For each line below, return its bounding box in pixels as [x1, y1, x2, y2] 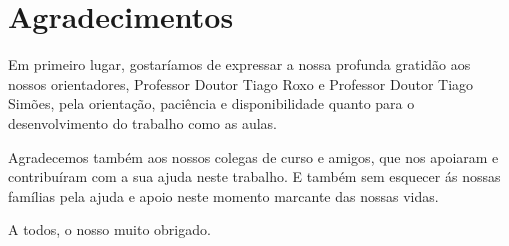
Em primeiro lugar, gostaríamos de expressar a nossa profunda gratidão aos [8, 54, 471, 75]
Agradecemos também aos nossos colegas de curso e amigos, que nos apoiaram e [8, 146, 499, 167]
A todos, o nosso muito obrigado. [8, 219, 211, 240]
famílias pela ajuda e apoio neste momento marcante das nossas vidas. [8, 185, 439, 206]
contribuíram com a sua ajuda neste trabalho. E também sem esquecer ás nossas [8, 166, 501, 187]
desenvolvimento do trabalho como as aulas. [8, 112, 277, 133]
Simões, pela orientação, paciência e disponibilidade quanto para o [8, 93, 415, 114]
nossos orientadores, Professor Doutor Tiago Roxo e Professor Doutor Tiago [8, 73, 474, 94]
